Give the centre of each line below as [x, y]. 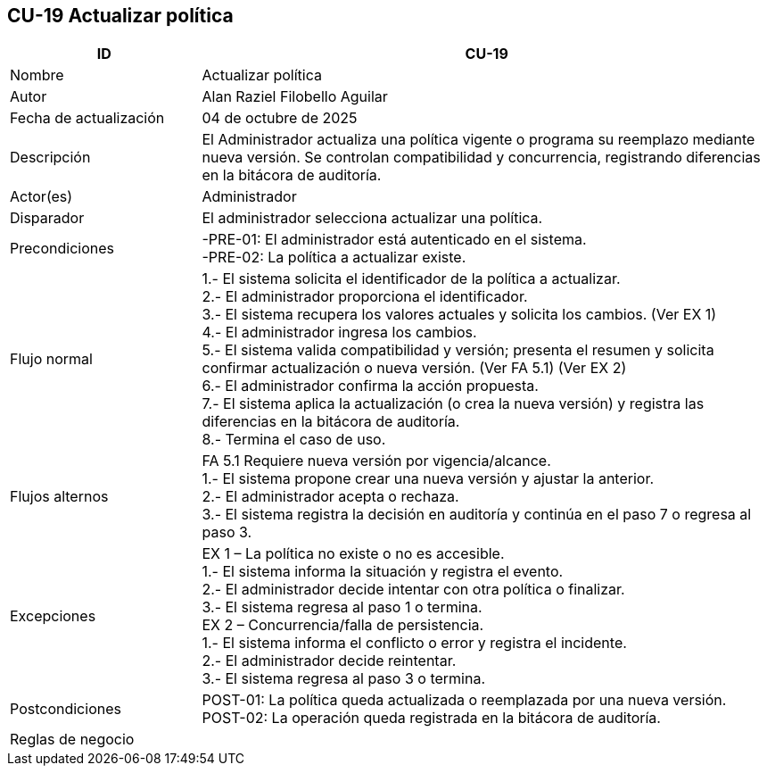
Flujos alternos [59, 497]
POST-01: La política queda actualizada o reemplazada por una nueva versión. [464, 700]
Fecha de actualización [87, 118]
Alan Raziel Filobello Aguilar [295, 97]
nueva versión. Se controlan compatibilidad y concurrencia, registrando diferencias [481, 158]
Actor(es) [41, 197]
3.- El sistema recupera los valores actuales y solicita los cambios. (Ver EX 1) [459, 315]
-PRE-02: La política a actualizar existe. [334, 258]
